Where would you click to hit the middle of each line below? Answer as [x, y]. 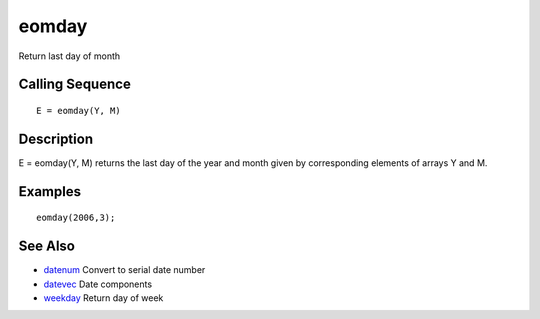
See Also [46, 246]
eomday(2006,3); [76, 218]
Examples [50, 191]
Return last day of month [69, 56]
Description [56, 138]
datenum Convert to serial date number [124, 270]
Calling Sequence [75, 84]
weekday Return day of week [103, 297]
